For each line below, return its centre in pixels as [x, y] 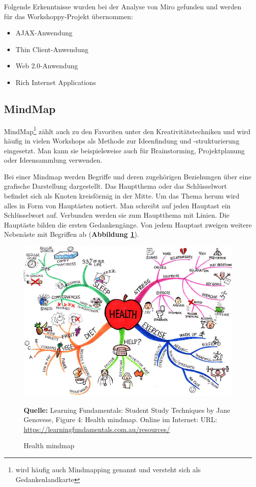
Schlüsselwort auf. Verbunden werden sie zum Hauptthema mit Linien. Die [117, 215]
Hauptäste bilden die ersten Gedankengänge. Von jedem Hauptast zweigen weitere [128, 224]
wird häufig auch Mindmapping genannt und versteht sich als [108, 469]
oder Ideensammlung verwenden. [53, 160]
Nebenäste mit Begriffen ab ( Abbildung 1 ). [72, 234]
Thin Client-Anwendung [52, 49]
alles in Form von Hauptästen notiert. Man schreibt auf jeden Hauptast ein [117, 205]
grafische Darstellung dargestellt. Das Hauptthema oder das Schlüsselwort [115, 186]
